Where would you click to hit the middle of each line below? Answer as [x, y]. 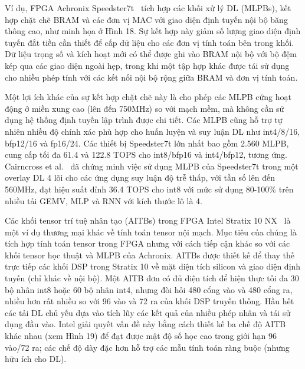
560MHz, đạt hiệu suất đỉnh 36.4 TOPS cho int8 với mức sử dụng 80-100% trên [149, 189]
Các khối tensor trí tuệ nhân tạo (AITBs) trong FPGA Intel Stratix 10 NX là [148, 220]
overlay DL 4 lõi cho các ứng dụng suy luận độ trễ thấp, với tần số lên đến [140, 177]
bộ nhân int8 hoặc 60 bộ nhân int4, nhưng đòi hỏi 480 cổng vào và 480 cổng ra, [149, 289]
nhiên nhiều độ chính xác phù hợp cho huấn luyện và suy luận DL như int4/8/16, [152, 131]
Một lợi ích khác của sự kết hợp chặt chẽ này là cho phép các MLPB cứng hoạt [148, 97]
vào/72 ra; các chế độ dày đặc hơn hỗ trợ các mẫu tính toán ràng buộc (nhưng [147, 347]
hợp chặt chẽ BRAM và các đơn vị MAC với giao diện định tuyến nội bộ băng [146, 19]
